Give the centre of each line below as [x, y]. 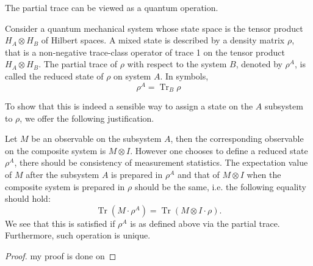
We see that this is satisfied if [60, 223]
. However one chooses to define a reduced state [219, 150]
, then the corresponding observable [237, 139]
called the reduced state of [54, 76]
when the [264, 175]
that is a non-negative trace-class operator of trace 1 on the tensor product [145, 52]
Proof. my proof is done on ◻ [61, 256]
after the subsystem [63, 175]
